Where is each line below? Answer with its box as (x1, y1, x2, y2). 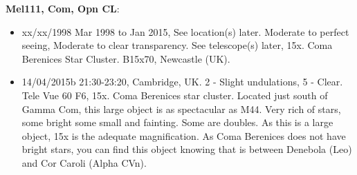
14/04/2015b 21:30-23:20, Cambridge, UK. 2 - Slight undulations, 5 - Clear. (21, 74, 343, 89)
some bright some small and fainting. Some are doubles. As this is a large (21, 115, 333, 130)
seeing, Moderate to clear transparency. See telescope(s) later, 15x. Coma (21, 38, 333, 52)
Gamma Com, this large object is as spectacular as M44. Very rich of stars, (21, 101, 341, 116)
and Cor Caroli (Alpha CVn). (21, 155, 147, 169)
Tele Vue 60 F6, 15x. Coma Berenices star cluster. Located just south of (21, 87, 328, 102)
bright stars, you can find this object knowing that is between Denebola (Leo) (21, 142, 352, 156)
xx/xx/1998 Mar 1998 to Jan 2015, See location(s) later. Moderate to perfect (21, 24, 349, 39)
